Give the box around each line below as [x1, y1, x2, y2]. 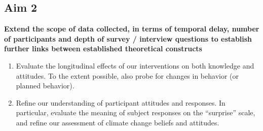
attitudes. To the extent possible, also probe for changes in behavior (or [16, 70, 239, 81]
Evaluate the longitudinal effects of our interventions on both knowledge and [16, 60, 254, 71]
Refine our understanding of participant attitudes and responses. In [16, 97, 226, 108]
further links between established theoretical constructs [4, 43, 202, 54]
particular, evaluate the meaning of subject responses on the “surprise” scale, [16, 107, 255, 118]
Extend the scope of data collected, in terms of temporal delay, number [4, 23, 259, 34]
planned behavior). [16, 80, 74, 91]
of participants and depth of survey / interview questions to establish [4, 33, 252, 44]
